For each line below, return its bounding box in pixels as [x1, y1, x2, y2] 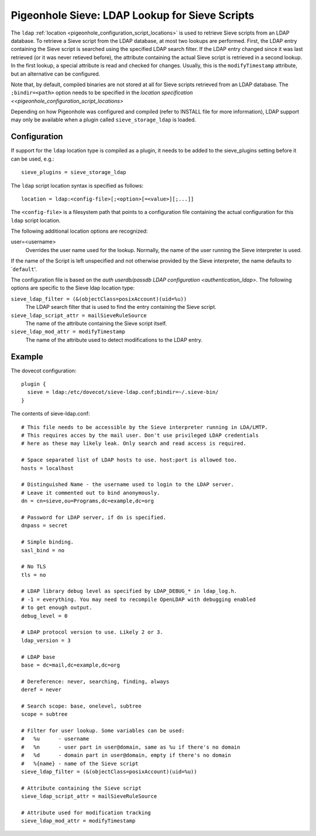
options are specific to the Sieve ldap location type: [11, 284, 135, 291]
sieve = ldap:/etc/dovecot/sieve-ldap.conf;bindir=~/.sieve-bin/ [27, 389, 219, 396]
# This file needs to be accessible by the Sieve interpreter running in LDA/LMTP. [21, 424, 269, 430]
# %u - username [21, 736, 90, 742]
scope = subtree [21, 711, 68, 718]
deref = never [21, 687, 61, 693]
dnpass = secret [21, 522, 68, 529]
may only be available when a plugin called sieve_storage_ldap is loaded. [11, 116, 196, 123]
